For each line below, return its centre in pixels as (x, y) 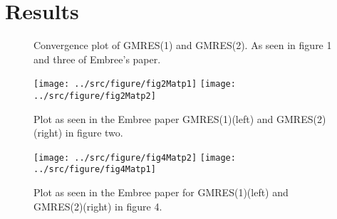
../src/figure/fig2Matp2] (95, 96)
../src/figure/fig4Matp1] (95, 170)
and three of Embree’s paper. (97, 59)
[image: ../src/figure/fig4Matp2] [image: (135, 157)
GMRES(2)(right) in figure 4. (98, 206)
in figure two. (94, 133)
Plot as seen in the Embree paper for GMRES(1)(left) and (161, 192)
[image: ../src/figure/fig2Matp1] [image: (135, 84)
